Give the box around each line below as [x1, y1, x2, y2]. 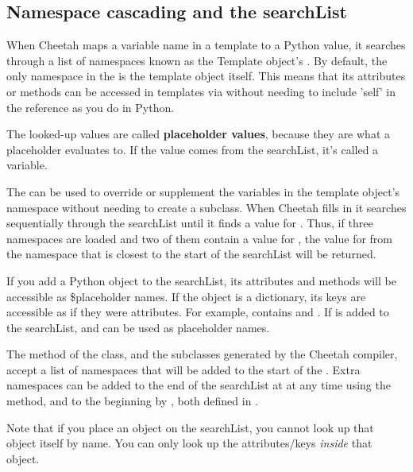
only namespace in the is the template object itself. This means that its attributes [6, 68, 406, 84]
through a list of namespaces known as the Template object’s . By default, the [6, 52, 388, 68]
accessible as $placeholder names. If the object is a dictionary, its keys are [6, 288, 366, 304]
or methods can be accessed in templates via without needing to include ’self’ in [6, 83, 396, 99]
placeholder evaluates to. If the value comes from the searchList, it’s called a [6, 141, 379, 157]
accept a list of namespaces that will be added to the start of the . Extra [6, 361, 361, 377]
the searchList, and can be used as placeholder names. [6, 319, 270, 335]
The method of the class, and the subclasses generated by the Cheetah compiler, [6, 346, 398, 362]
